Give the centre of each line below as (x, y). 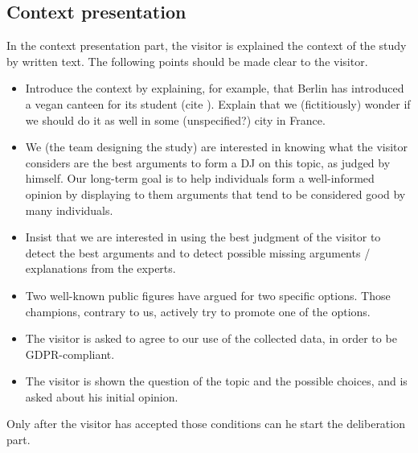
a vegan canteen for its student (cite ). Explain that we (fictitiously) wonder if (218, 103)
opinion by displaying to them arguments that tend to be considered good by (215, 194)
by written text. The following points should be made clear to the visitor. (187, 61)
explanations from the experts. (100, 268)
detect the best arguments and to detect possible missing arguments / (198, 252)
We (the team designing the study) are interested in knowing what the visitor (217, 147)
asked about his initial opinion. (102, 396)
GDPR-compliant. (70, 354)
